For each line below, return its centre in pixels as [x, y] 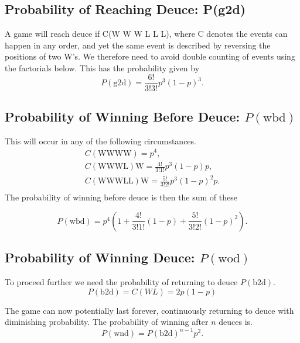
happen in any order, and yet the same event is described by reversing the [138, 45]
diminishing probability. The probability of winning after [107, 322]
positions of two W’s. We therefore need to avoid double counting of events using [150, 56]
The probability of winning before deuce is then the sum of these [121, 197]
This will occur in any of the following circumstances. [100, 141]
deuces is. [236, 322]
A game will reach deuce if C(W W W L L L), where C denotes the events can [146, 34]
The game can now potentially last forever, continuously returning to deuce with [149, 310]
